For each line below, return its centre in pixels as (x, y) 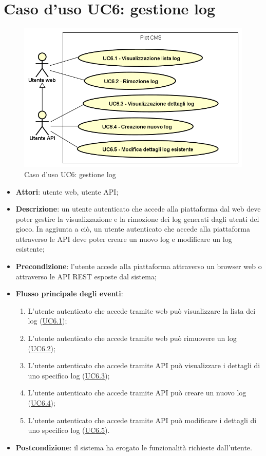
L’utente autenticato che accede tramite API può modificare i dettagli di (142, 420)
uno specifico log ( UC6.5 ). (69, 430)
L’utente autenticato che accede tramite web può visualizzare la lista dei (142, 310)
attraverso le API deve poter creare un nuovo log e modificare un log (124, 239)
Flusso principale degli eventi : (69, 293)
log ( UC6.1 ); (47, 321)
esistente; (30, 249)
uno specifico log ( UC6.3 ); (69, 375)
